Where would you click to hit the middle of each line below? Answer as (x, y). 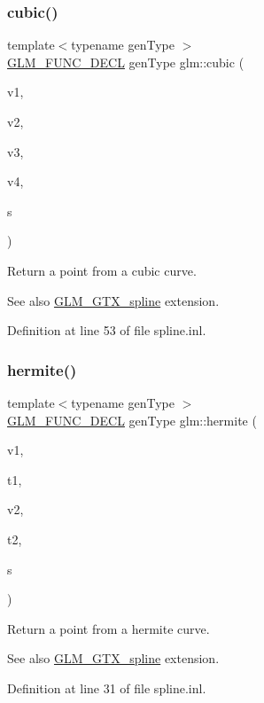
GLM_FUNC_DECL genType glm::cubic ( (126, 62)
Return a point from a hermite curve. (109, 628)
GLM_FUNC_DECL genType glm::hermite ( (132, 420)
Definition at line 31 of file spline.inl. (107, 687)
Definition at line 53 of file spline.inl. (107, 330)
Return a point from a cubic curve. (102, 270)
